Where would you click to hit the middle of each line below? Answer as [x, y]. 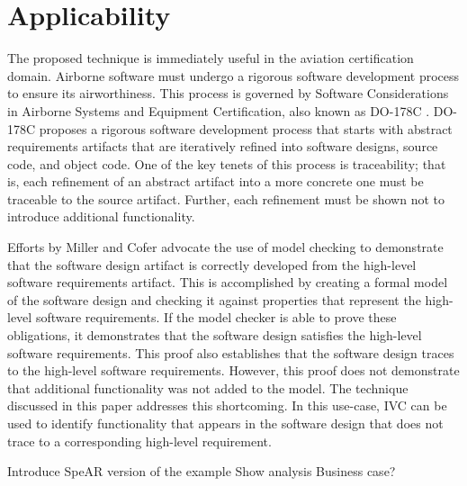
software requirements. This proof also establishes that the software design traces [231, 352]
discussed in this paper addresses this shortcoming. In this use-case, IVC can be [227, 405]
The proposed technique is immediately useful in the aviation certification [211, 58]
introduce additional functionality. [101, 216]
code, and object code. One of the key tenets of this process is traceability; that [227, 163]
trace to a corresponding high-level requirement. [139, 441]
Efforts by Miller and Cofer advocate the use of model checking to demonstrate [225, 247]
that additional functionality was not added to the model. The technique [208, 387]
